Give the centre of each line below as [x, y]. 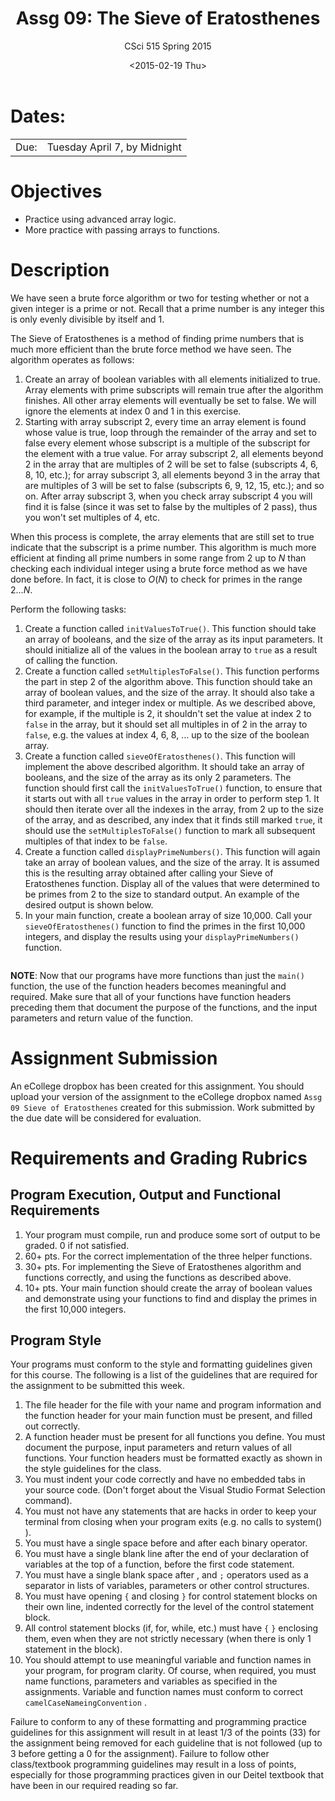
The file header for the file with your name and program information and [173, 1405]
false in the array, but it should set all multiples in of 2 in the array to [166, 724]
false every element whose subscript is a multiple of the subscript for [167, 443]
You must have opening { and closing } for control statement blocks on [171, 1596]
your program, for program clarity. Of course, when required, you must [170, 1671]
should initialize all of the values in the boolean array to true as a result [171, 649]
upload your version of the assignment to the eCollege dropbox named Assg [166, 1096]
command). [48, 1501]
